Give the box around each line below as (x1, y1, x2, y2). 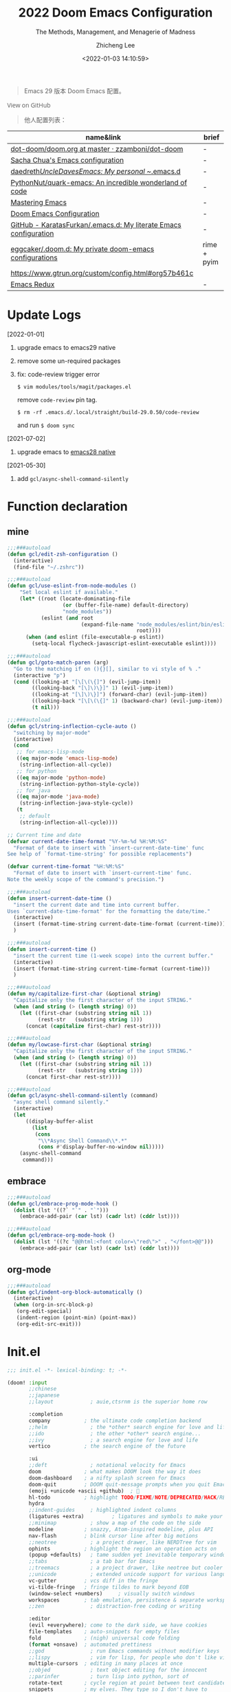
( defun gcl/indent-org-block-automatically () (7, 1288, 143, 1295)
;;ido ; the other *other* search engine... (28, 1430, 201, 1437)
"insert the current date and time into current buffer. (13, 901, 180, 908)
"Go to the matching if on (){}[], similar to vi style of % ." (13, 665, 201, 672)
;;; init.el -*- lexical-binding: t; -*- (7, 1366, 128, 1374)
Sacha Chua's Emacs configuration (10, 155, 124, 165)
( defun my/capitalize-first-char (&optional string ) (7, 990, 162, 998)
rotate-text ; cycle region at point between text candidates (28, 1680, 229, 1686)
